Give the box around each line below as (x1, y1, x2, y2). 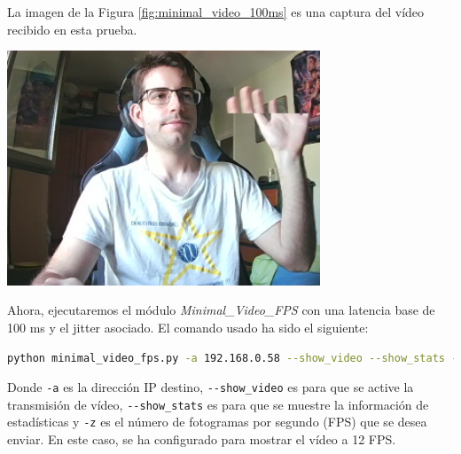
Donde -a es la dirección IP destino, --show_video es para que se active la (7, 378, 414, 396)
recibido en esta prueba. (7, 20, 137, 38)
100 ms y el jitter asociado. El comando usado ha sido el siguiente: (7, 317, 369, 336)
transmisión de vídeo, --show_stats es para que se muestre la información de (7, 395, 429, 413)
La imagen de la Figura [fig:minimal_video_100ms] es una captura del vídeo (7, 3, 425, 20)
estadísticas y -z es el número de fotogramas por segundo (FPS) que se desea (7, 412, 427, 431)
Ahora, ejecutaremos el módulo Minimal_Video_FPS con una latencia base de (7, 301, 435, 319)
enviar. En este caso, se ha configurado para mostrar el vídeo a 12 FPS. (7, 430, 396, 449)
